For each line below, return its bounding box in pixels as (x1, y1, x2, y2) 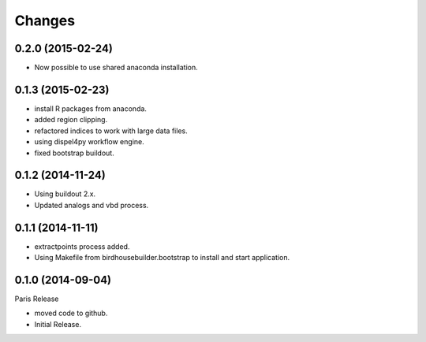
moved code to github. (34, 308, 108, 318)
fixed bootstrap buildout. (34, 148, 114, 158)
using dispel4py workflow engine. (34, 137, 145, 147)
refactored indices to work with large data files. (34, 126, 189, 136)
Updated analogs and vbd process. (34, 200, 149, 210)
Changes (14, 12, 75, 29)
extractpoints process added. (34, 241, 130, 251)
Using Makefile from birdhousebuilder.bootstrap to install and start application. (34, 253, 290, 262)
